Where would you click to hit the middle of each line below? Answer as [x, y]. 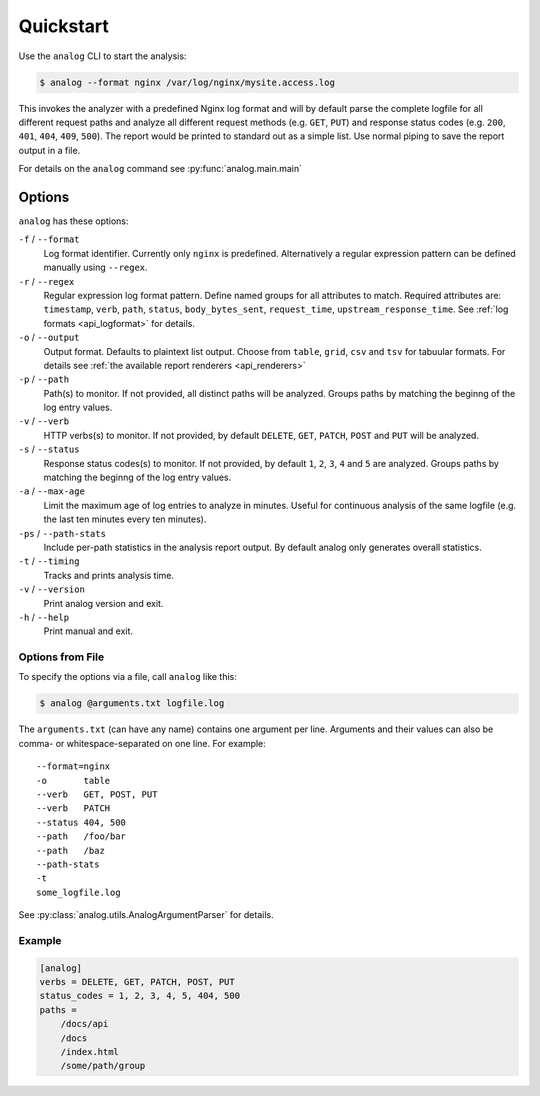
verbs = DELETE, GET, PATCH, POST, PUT [137, 982]
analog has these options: [73, 221]
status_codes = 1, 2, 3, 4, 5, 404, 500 [139, 996]
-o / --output [49, 337]
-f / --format [49, 239]
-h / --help [44, 617]
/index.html [90, 1051]
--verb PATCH [73, 808]
